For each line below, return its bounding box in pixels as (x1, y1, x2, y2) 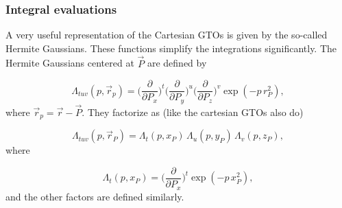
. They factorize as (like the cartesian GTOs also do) (82, 104, 304, 119)
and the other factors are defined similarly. (5, 189, 184, 203)
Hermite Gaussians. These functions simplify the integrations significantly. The (5, 41, 337, 55)
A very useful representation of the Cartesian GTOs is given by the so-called (5, 27, 328, 42)
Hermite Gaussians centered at (5, 56, 134, 70)
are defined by (147, 56, 207, 70)
